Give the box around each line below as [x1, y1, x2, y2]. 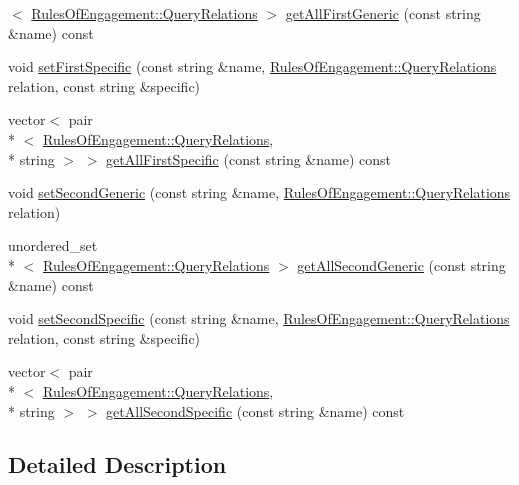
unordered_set [8, 235, 98, 256]
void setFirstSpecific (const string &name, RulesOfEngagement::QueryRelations [8, 56, 497, 77]
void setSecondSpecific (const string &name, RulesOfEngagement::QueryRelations [8, 308, 510, 329]
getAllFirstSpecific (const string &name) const [106, 148, 391, 169]
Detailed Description [8, 449, 227, 480]
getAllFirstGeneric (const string [285, 3, 481, 23]
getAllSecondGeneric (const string [297, 254, 506, 275]
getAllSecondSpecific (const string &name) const [106, 400, 405, 421]
